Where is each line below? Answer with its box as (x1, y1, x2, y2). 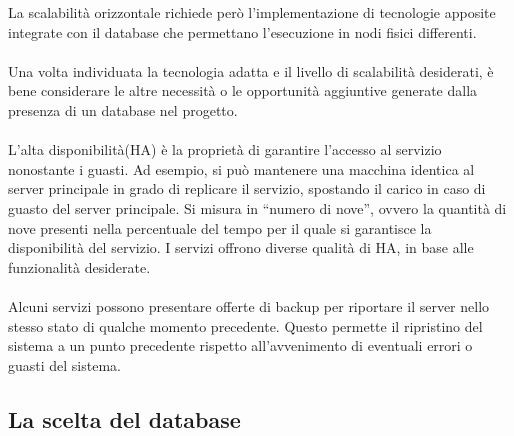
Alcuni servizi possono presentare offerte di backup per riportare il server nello (8, 295, 490, 316)
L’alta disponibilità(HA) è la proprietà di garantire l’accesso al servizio (8, 139, 442, 160)
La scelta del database (8, 403, 241, 434)
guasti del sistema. (8, 354, 121, 375)
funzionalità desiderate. (8, 256, 151, 277)
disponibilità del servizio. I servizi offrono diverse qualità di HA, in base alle (8, 237, 474, 258)
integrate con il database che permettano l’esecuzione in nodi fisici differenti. (8, 21, 477, 42)
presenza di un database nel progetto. (8, 99, 238, 120)
